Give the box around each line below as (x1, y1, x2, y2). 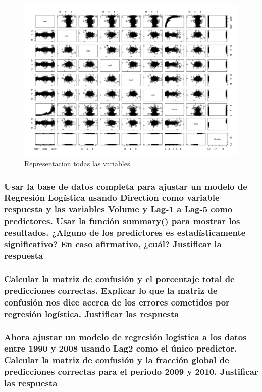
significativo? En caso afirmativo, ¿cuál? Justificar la (4, 238, 222, 250)
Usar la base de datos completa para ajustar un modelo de (4, 180, 247, 192)
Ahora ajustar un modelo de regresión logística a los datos (4, 330, 247, 343)
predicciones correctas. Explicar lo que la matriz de (4, 284, 218, 296)
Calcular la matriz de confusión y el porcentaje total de (4, 272, 235, 285)
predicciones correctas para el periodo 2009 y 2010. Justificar (4, 365, 258, 378)
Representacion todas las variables (24, 158, 130, 169)
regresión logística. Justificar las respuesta (4, 307, 179, 320)
